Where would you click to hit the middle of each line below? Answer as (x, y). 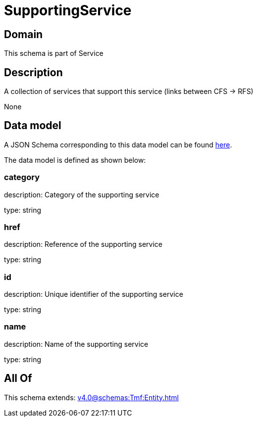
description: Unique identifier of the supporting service (94, 294)
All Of (18, 378)
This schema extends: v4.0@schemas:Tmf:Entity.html (91, 397)
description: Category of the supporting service (82, 194)
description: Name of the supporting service (76, 344)
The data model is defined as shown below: (75, 160)
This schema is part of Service (54, 53)
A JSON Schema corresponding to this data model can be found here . (118, 144)
